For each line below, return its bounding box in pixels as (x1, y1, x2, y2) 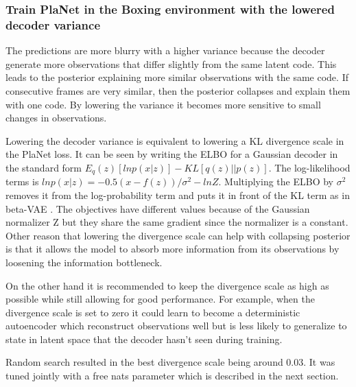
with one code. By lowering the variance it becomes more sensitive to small (5, 97, 321, 111)
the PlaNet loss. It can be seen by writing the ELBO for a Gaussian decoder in (5, 147, 338, 161)
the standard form (5, 160, 82, 174)
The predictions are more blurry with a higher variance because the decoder (5, 43, 325, 58)
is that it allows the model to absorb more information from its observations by (5, 242, 340, 256)
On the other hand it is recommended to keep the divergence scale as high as (5, 278, 329, 292)
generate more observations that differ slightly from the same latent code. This (5, 56, 337, 71)
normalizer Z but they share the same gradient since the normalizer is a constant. (5, 215, 348, 229)
